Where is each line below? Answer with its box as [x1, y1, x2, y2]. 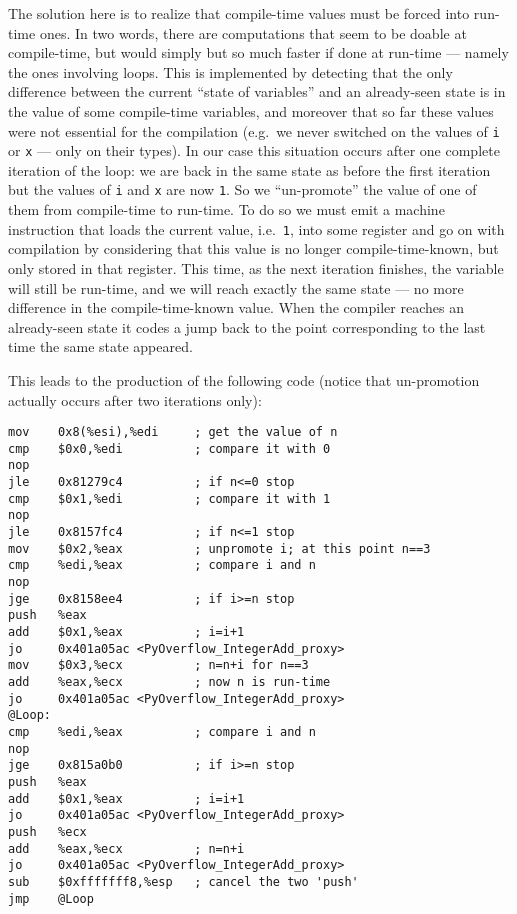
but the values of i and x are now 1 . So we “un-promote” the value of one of [8, 179, 477, 200]
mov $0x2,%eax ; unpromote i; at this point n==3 [8, 541, 431, 556]
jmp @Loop [8, 891, 94, 906]
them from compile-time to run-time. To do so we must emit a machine [8, 199, 445, 220]
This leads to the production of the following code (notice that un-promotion [8, 369, 480, 390]
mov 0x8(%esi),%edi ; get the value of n [8, 425, 338, 440]
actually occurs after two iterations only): [8, 389, 262, 410]
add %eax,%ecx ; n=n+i [8, 841, 245, 856]
